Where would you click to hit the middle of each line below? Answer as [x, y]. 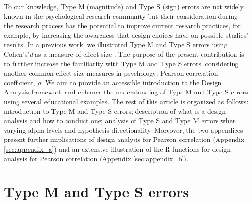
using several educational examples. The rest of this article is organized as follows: [126, 101]
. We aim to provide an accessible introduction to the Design [131, 82]
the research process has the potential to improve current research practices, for [122, 25]
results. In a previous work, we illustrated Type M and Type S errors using [116, 44]
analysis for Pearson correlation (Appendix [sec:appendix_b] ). [96, 158]
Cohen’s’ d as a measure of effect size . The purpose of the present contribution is [124, 54]
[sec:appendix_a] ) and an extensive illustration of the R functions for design [117, 149]
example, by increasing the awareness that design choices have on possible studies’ [126, 35]
